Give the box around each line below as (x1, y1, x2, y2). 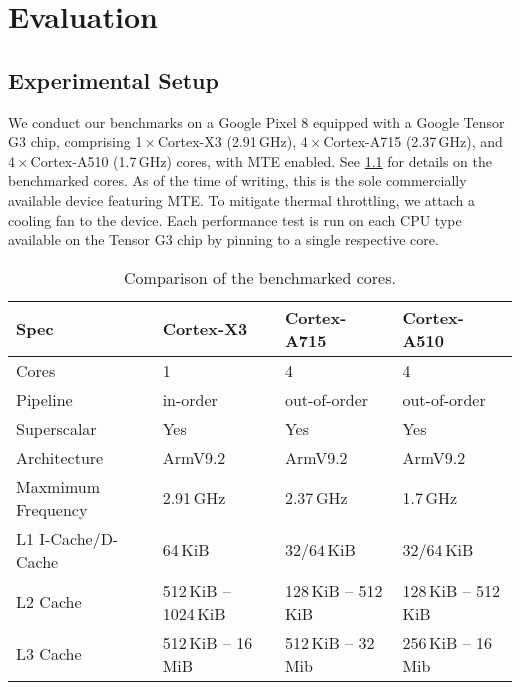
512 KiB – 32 (284, 630, 375, 654)
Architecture (16, 445, 104, 469)
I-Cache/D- (39, 526, 119, 550)
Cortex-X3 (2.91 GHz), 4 (157, 131, 308, 152)
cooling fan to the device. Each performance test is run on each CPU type (8, 209, 462, 230)
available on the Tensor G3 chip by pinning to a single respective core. (8, 229, 439, 250)
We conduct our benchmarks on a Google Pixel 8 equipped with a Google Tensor (8, 111, 505, 132)
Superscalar (16, 416, 97, 440)
